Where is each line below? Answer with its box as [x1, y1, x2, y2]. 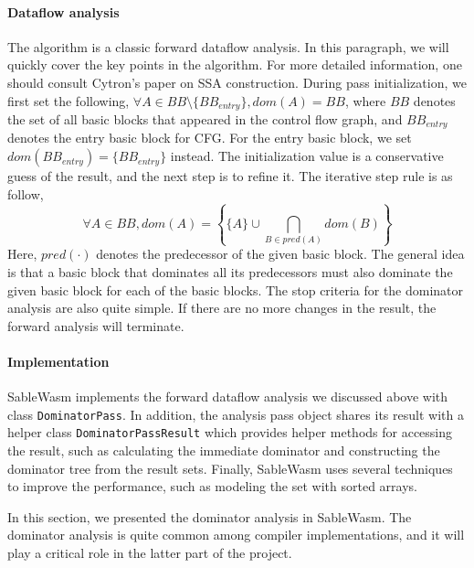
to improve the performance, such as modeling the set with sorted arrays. [7, 477, 417, 496]
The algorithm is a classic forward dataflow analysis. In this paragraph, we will [7, 37, 449, 56]
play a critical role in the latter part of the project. [7, 543, 292, 563]
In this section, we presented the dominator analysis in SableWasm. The [7, 507, 412, 526]
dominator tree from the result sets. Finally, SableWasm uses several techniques [7, 458, 453, 477]
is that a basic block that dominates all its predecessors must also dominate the [7, 263, 453, 282]
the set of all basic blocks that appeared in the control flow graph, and [7, 110, 403, 129]
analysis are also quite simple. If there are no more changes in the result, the [7, 298, 437, 317]
